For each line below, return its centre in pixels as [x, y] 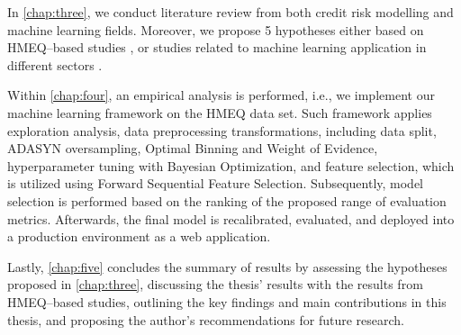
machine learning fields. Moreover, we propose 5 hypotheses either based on [216, 29]
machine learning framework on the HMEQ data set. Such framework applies [220, 112]
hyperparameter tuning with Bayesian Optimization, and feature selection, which [231, 165]
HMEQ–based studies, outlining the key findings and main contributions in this [227, 301]
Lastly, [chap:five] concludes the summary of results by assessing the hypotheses [227, 266]
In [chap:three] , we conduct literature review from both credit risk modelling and [230, 12]
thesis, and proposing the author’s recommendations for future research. [206, 319]
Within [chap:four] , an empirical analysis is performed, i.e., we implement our [221, 95]
